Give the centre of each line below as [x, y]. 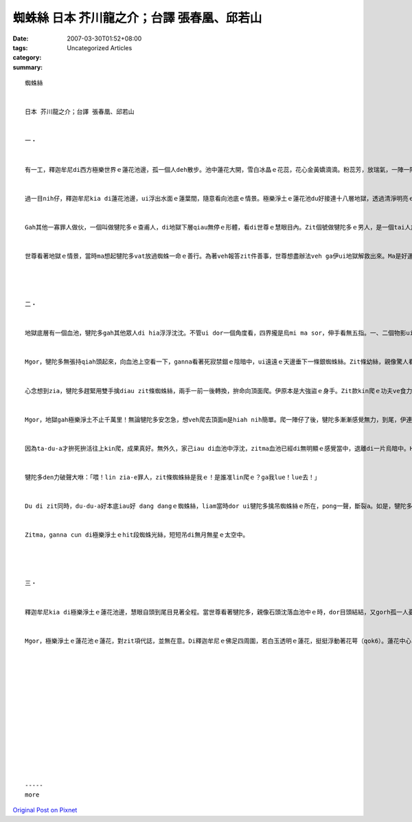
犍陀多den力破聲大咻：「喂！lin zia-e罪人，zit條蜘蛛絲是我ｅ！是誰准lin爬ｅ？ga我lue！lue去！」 [173, 477]
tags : [20, 47]
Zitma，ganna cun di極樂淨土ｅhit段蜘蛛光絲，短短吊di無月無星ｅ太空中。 [137, 535]
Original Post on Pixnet [45, 810]
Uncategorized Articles [100, 47]
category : [27, 58]
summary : [28, 67]
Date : [21, 38]
